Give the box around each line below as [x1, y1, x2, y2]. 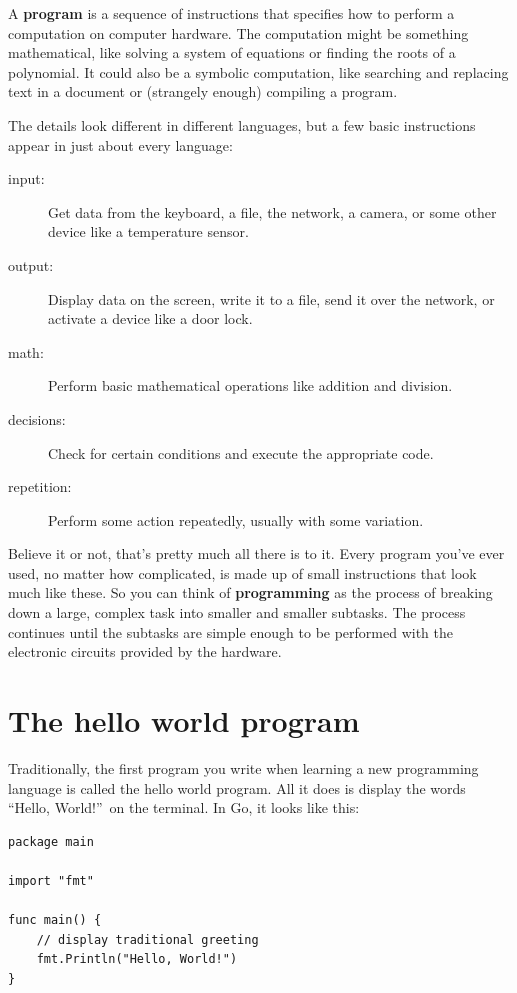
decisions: [8, 408, 66, 429]
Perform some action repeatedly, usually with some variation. [48, 509, 424, 530]
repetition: [8, 476, 72, 497]
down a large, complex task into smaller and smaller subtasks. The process [8, 602, 466, 623]
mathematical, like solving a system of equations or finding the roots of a [8, 42, 456, 63]
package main [8, 834, 94, 849]
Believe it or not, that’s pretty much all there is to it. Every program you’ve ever [8, 543, 505, 564]
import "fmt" [8, 873, 94, 888]
